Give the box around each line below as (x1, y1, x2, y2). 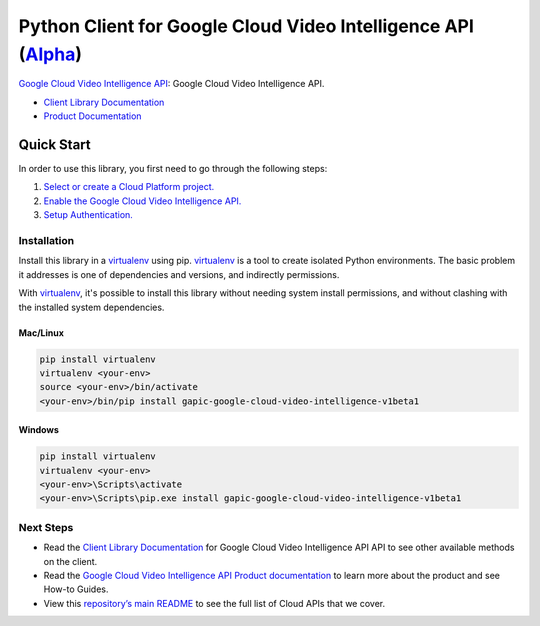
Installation (18, 233, 75, 247)
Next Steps (18, 520, 74, 534)
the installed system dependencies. (18, 301, 165, 313)
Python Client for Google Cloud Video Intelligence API (18, 15, 475, 37)
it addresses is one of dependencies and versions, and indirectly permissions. (18, 268, 340, 280)
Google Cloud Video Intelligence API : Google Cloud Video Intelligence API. (18, 78, 325, 90)
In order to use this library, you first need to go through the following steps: (18, 163, 328, 175)
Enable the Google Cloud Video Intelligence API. (43, 195, 242, 207)
